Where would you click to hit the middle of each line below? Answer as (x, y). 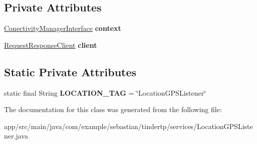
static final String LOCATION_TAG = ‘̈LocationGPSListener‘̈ (105, 92)
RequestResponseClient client (51, 45)
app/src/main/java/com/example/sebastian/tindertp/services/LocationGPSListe (128, 126)
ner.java (16, 136)
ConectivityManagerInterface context (63, 28)
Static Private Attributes (70, 72)
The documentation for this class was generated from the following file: (113, 109)
